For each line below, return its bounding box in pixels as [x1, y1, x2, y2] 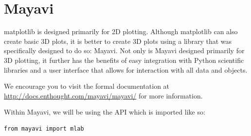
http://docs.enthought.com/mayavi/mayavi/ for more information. [4, 90, 203, 100]
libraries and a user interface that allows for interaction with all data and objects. [4, 64, 248, 75]
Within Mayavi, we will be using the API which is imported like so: [4, 107, 205, 117]
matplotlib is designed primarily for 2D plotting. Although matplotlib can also [4, 26, 238, 37]
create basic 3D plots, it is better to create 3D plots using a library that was [4, 36, 232, 46]
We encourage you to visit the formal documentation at [4, 81, 170, 91]
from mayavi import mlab [4, 125, 84, 132]
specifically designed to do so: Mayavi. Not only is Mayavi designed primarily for [4, 45, 245, 56]
